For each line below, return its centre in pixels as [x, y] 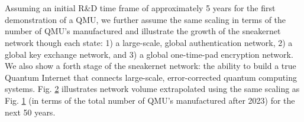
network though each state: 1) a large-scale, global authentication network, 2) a [149, 42]
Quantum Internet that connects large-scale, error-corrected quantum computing [151, 77]
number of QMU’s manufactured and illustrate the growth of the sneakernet [143, 31]
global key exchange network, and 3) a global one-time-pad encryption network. [149, 54]
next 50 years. [30, 112]
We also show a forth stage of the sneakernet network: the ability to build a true [151, 66]
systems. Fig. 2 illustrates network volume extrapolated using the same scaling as [152, 89]
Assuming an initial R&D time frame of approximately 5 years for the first [140, 8]
